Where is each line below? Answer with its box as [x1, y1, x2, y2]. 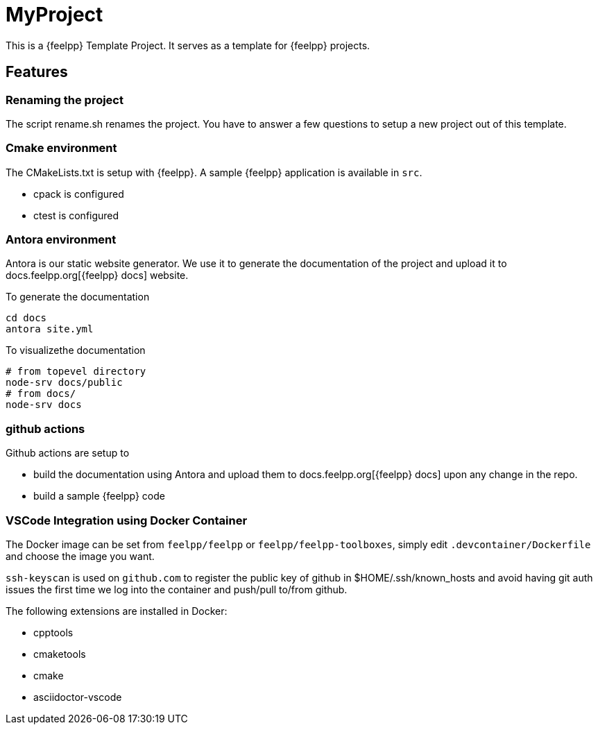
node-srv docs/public [6, 377, 123, 389]
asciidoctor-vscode [33, 690, 122, 703]
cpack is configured [33, 187, 124, 200]
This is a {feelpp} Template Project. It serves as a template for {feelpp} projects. [6, 39, 370, 51]
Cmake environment [6, 141, 117, 155]
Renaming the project [6, 92, 123, 107]
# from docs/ [6, 388, 76, 400]
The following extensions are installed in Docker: [6, 604, 228, 617]
